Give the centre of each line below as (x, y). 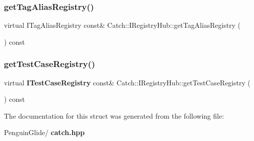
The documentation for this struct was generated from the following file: (114, 115)
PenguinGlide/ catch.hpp (44, 132)
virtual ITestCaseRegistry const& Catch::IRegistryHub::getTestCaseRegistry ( (127, 82)
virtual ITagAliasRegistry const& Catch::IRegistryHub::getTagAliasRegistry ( (122, 25)
